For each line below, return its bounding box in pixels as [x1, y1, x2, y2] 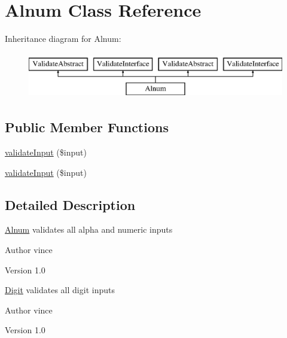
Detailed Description [5, 195, 136, 214]
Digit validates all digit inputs [5, 284, 115, 296]
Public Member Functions [5, 118, 169, 136]
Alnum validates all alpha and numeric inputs [5, 223, 173, 236]
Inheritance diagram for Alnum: [5, 32, 121, 45]
